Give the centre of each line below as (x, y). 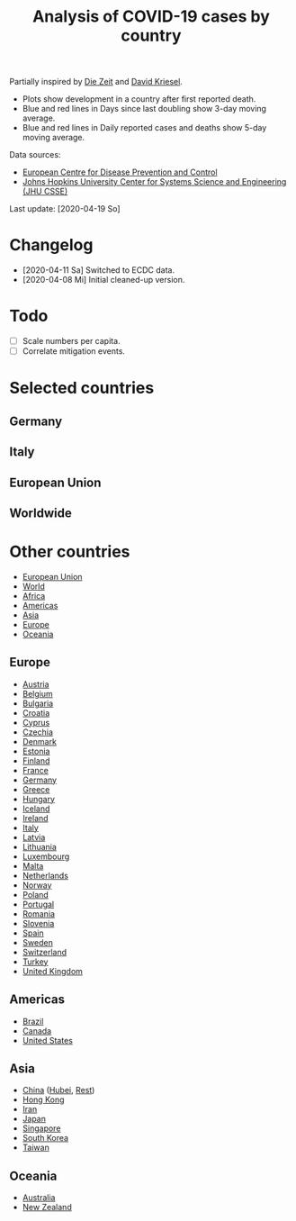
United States (48, 1040)
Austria (36, 684)
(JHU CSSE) (45, 192)
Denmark (39, 741)
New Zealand (47, 1207)
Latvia (34, 837)
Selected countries (82, 388)
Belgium (38, 693)
